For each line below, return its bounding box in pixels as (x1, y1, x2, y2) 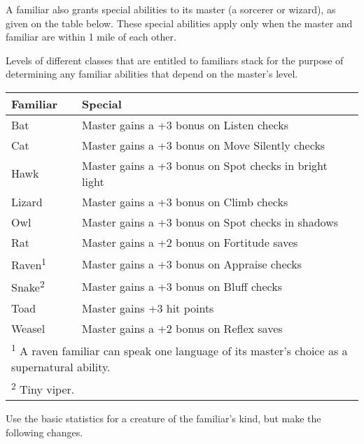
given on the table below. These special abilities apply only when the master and (6, 15, 353, 30)
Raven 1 (11, 254, 46, 273)
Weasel (11, 320, 45, 336)
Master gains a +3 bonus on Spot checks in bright (82, 157, 328, 173)
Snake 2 (11, 277, 45, 296)
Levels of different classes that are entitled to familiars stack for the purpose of (6, 52, 344, 67)
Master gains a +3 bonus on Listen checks (82, 116, 288, 133)
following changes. (6, 424, 83, 439)
